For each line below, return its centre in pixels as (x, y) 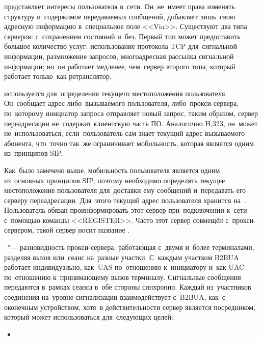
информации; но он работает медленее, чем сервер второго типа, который (120, 66)
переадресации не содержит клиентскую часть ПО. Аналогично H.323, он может (131, 123)
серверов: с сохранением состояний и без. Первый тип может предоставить (122, 36)
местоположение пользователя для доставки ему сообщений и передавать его (125, 190)
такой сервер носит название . (83, 230)
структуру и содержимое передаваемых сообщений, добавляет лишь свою (120, 16)
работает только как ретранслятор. (58, 76)
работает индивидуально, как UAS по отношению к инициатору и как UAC (124, 267)
